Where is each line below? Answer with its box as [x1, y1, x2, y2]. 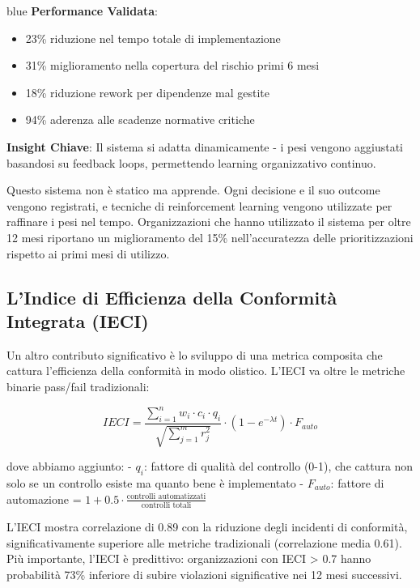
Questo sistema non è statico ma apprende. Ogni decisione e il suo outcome [6, 181, 380, 198]
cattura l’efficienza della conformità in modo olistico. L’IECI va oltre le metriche [6, 362, 405, 379]
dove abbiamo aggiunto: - [6, 458, 132, 475]
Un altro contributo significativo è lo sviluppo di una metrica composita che [6, 346, 383, 363]
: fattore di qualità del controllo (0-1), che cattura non [143, 458, 414, 475]
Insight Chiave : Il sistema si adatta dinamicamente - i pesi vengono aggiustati [6, 138, 403, 155]
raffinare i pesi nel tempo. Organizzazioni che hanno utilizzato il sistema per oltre [6, 213, 411, 230]
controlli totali [141, 501, 192, 509]
